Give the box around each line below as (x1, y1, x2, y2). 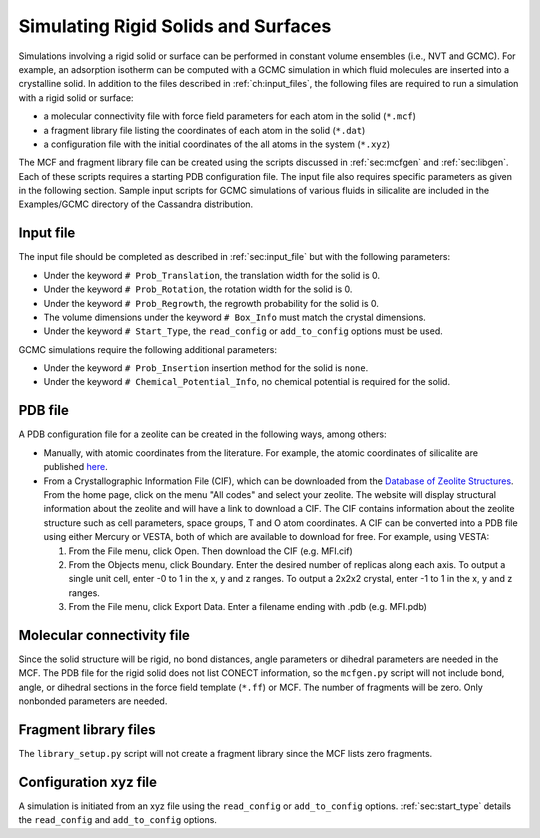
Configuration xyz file (18, 773, 158, 790)
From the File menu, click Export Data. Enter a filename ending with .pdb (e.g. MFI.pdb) (68, 601, 427, 613)
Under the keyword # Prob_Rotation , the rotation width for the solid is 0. (43, 283, 353, 295)
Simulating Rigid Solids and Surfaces (18, 15, 332, 37)
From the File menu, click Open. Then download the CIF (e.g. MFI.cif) (68, 545, 354, 557)
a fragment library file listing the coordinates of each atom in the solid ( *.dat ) (43, 124, 366, 136)
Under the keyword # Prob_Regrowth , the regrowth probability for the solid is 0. (43, 297, 380, 309)
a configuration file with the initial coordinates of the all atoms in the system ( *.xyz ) (43, 138, 391, 150)
